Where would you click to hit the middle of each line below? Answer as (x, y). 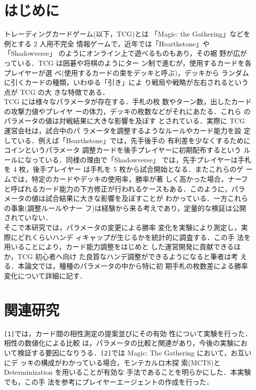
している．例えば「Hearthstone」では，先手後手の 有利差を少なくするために (127, 140)
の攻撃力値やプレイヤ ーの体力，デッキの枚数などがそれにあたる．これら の (127, 111)
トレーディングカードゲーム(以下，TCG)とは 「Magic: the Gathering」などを (127, 34)
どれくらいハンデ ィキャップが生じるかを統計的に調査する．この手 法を (134, 237)
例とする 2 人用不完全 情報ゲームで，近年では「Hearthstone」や (107, 43)
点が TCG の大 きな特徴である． (57, 92)
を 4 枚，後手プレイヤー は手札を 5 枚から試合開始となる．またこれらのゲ (124, 169)
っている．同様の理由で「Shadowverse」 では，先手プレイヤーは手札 (142, 159)
